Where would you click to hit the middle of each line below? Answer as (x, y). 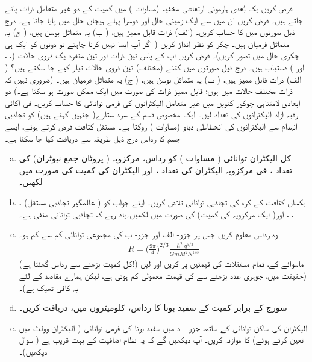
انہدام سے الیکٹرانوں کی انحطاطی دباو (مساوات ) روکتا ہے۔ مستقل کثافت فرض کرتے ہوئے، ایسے (151, 126)
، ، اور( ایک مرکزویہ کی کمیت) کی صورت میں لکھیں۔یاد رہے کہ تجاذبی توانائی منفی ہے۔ (156, 214)
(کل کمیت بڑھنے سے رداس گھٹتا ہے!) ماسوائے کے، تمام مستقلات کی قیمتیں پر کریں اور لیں (161, 264)
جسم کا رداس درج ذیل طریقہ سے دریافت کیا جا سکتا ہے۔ (93, 138)
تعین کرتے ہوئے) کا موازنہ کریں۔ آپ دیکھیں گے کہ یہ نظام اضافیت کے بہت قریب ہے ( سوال (161, 339)
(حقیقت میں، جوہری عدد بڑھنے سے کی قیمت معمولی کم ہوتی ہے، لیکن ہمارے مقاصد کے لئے (163, 276)
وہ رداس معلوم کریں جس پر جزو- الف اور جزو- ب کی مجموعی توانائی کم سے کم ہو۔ (148, 234)
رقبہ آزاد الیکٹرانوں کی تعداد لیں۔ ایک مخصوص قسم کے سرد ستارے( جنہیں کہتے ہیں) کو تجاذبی (151, 114)
